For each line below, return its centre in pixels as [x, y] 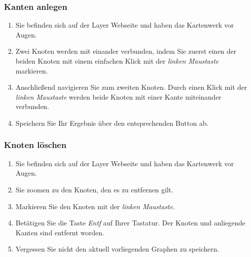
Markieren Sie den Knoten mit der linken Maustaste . [95, 206]
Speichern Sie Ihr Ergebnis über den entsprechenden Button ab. [112, 123]
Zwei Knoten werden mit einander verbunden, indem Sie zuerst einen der [126, 51]
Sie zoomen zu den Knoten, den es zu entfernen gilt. [94, 189]
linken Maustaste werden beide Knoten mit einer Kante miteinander [118, 96]
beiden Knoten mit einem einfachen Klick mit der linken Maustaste [117, 61]
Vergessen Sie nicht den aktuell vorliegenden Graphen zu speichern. [117, 249]
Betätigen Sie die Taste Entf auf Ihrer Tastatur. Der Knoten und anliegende [130, 223]
